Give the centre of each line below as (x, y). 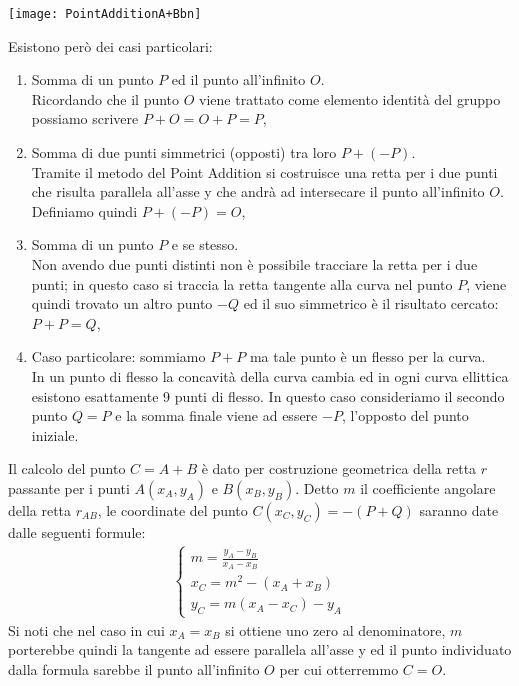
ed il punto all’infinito (238, 79)
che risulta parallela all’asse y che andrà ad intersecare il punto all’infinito (258, 191)
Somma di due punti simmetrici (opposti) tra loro (184, 152)
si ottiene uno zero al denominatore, (335, 629)
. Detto (317, 487)
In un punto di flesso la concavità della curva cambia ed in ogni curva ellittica (270, 375)
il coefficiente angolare (428, 487)
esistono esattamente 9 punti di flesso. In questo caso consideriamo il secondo (268, 395)
